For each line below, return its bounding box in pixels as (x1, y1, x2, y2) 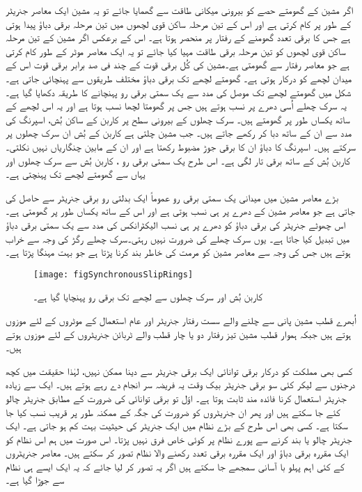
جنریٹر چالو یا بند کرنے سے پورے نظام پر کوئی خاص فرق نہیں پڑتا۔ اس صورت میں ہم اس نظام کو (6, 431, 352, 446)
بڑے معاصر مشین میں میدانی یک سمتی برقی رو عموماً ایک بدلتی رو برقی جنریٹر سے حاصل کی (6, 190, 339, 204)
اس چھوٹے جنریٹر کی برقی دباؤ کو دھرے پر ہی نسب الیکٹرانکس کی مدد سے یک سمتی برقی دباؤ (6, 217, 346, 231)
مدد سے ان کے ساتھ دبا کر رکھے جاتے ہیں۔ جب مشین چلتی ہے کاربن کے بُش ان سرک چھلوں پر (6, 125, 352, 140)
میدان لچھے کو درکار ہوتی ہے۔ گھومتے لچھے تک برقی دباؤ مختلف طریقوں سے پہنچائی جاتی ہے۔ (6, 70, 352, 85)
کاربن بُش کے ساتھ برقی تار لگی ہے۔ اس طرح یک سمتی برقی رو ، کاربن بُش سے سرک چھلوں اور (6, 153, 351, 167)
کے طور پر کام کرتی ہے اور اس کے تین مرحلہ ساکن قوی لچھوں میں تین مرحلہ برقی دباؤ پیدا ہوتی (6, 16, 352, 31)
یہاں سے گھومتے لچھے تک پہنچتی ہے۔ (6, 167, 145, 181)
